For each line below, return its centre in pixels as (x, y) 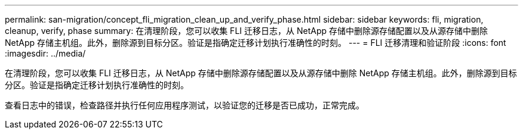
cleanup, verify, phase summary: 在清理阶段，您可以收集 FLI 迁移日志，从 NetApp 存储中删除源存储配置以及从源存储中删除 (246, 31)
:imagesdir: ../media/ (45, 53)
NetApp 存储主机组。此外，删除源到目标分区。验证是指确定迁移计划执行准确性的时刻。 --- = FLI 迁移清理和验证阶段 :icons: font (256, 43)
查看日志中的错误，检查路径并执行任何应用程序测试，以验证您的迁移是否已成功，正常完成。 (184, 105)
